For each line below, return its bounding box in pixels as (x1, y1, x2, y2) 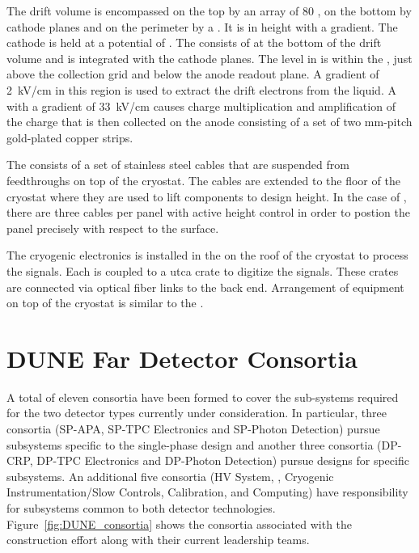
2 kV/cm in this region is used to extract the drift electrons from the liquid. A (6, 81, 396, 98)
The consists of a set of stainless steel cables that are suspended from (6, 156, 349, 173)
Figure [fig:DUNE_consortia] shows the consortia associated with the (6, 515, 353, 532)
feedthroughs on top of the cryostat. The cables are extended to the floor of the (6, 171, 400, 188)
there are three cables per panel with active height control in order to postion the (6, 204, 410, 221)
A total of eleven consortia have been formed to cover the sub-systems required (6, 388, 399, 405)
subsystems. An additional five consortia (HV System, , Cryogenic (6, 467, 334, 484)
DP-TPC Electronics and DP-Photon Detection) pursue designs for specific (36, 452, 409, 469)
